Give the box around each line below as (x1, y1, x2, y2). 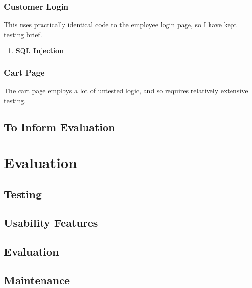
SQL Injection (15, 45, 64, 56)
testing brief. (4, 29, 42, 39)
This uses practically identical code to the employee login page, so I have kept (4, 20, 237, 30)
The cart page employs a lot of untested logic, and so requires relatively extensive (4, 86, 248, 96)
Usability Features (4, 215, 98, 230)
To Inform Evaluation (4, 119, 115, 134)
